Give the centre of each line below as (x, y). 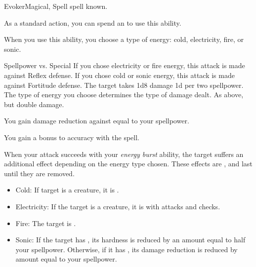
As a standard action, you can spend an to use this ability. (93, 22)
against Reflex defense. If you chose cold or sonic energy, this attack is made (119, 75)
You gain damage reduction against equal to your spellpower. (97, 121)
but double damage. (34, 104)
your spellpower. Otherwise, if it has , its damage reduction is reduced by (127, 249)
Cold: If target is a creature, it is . (67, 190)
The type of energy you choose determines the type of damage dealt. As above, (124, 95)
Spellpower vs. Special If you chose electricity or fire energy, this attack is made (125, 65)
